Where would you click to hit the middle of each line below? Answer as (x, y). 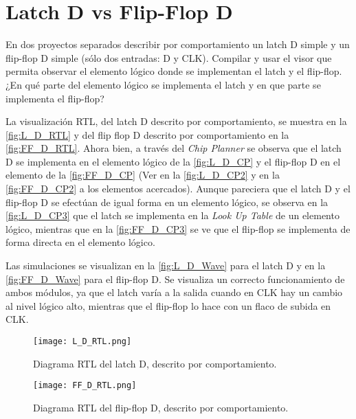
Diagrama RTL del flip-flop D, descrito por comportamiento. (161, 407)
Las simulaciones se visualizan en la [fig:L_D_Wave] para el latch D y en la (166, 265)
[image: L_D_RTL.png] (82, 341)
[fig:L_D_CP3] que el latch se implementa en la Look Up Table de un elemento (173, 215)
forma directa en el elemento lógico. (80, 242)
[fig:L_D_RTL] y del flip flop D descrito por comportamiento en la (147, 134)
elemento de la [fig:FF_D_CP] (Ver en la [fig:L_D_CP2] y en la (143, 175)
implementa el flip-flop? (55, 98)
